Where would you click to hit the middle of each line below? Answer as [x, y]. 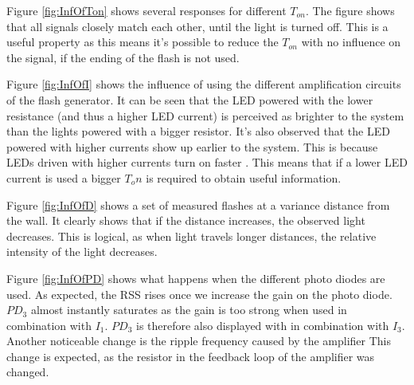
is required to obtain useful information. [244, 177]
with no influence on [351, 42]
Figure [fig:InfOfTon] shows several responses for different [146, 10]
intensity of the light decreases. [82, 251]
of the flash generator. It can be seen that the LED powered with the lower [190, 99]
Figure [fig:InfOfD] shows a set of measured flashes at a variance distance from [198, 204]
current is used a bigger [64, 177]
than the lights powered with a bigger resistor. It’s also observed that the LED [198, 131]
